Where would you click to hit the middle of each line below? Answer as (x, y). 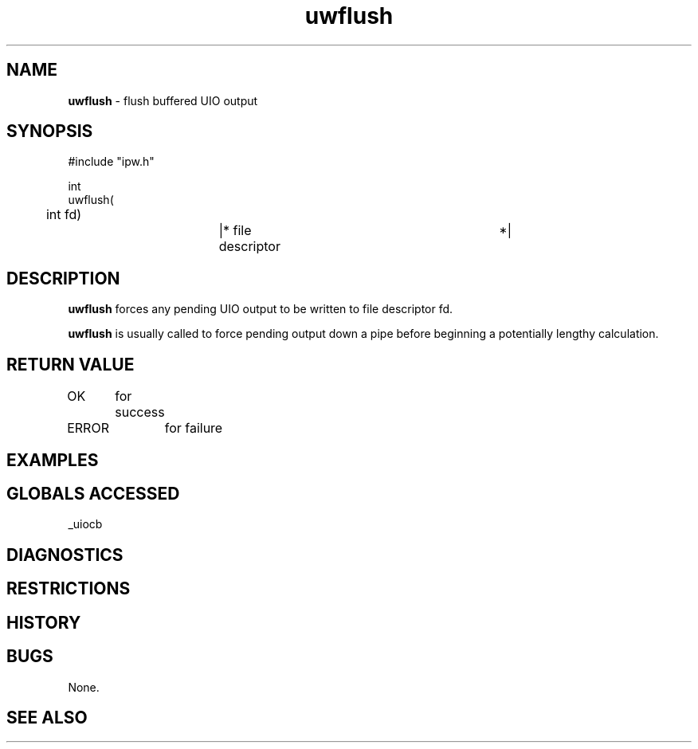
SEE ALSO (47, 717)
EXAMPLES (53, 460)
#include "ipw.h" (111, 162)
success (140, 412)
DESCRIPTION (63, 278)
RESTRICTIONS (69, 589)
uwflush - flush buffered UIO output (163, 100)
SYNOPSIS (50, 131)
